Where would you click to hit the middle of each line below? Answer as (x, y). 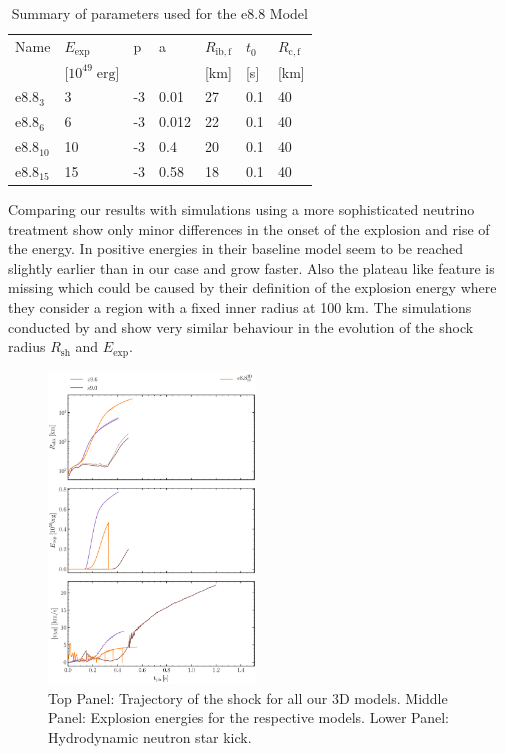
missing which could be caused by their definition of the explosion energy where (252, 287)
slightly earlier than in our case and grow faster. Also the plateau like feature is (251, 267)
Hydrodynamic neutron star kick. (150, 736)
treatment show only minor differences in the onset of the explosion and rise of (249, 228)
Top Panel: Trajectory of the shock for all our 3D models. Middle (248, 697)
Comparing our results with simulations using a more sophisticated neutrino (241, 209)
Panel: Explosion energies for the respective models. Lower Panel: (249, 717)
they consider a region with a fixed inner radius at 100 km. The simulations (240, 306)
